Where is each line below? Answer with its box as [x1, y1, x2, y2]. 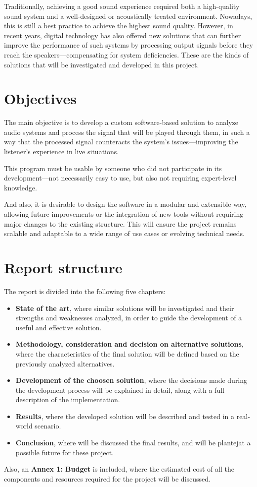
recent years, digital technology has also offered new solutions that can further [4, 30, 241, 40]
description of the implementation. [15, 394, 120, 405]
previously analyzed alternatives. [15, 358, 115, 368]
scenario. [35, 421, 61, 431]
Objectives [4, 88, 77, 109]
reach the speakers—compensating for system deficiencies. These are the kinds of [4, 49, 249, 60]
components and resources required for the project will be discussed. [4, 473, 211, 484]
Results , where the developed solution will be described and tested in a [15, 411, 235, 421]
